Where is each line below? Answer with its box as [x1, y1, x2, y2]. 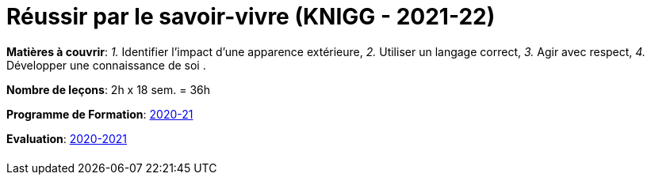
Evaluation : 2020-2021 [6, 131, 128, 145]
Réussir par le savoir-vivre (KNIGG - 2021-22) [6, 3, 496, 30]
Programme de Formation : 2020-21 [6, 107, 193, 121]
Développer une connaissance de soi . [6, 58, 206, 72]
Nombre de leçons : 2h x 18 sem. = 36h [6, 82, 211, 96]
